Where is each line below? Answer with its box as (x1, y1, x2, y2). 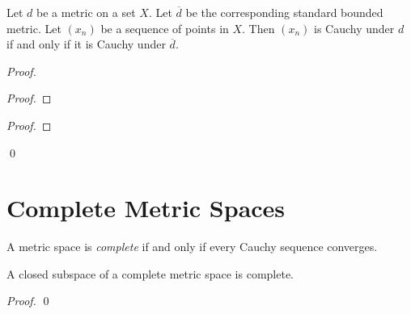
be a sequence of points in (100, 19, 229, 36)
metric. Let (6, 19, 61, 36)
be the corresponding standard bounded (185, 4, 383, 20)
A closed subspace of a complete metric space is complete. (6, 265, 294, 282)
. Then (242, 19, 275, 36)
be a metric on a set (36, 4, 136, 20)
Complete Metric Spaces (6, 191, 286, 224)
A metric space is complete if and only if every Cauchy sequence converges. (6, 238, 378, 255)
